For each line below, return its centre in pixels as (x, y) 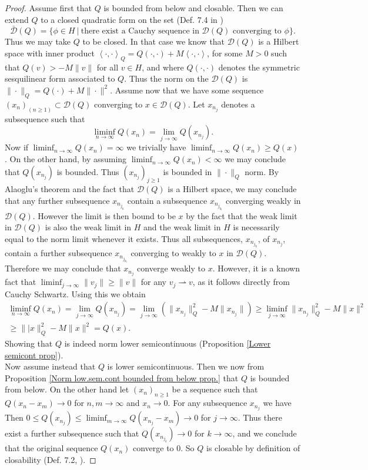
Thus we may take (38, 41)
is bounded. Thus (88, 171)
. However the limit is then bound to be (104, 215)
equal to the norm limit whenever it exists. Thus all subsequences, (124, 239)
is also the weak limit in (88, 227)
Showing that (29, 343)
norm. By (262, 171)
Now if (17, 147)
